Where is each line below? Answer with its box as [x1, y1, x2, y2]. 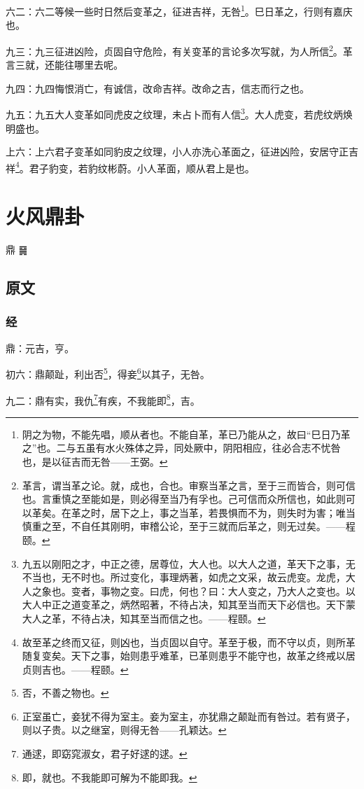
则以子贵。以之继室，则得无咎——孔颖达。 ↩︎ [22, 722, 227, 737]
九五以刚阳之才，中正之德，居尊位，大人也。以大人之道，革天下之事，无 [22, 556, 356, 571]
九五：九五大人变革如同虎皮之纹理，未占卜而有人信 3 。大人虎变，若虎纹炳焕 [6, 105, 353, 121]
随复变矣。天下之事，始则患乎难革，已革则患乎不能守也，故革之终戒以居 [22, 648, 356, 663]
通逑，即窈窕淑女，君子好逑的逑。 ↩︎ [22, 746, 188, 761]
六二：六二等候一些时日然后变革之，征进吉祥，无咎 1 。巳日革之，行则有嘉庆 [6, 2, 353, 18]
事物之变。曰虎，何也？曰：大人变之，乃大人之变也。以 [100, 583, 356, 598]
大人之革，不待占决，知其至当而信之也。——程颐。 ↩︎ [22, 610, 266, 625]
